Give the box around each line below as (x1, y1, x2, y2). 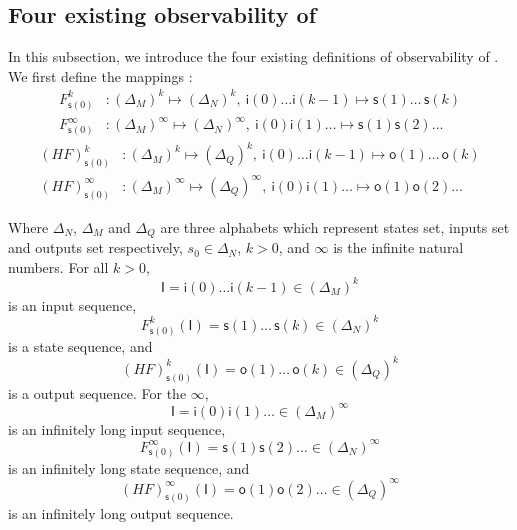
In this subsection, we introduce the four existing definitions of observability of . (8, 46, 499, 67)
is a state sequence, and (8, 335, 153, 356)
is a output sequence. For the (8, 382, 187, 403)
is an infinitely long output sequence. (8, 502, 234, 523)
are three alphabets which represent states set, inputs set (160, 216, 510, 237)
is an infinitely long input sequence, (8, 418, 226, 439)
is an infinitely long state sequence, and (8, 457, 250, 478)
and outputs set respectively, (8, 237, 183, 258)
